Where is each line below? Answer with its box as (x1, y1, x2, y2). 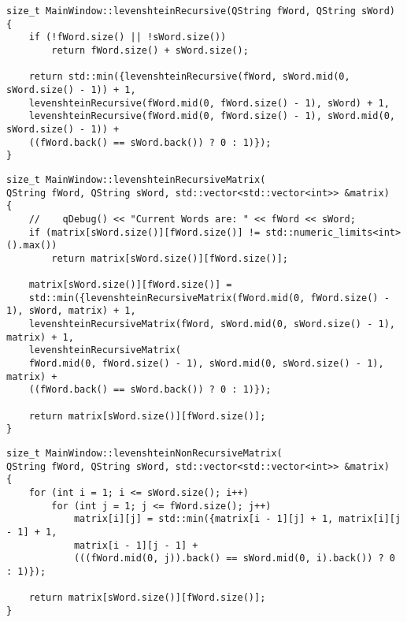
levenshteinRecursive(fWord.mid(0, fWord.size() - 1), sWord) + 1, (28, 97, 390, 109)
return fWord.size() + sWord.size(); (51, 44, 249, 56)
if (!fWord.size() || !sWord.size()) (28, 32, 227, 43)
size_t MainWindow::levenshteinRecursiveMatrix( (6, 173, 266, 185)
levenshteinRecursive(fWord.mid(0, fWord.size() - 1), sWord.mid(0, (28, 110, 395, 122)
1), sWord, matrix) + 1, (6, 305, 136, 317)
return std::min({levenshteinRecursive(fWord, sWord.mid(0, (28, 71, 350, 83)
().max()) (6, 240, 57, 251)
